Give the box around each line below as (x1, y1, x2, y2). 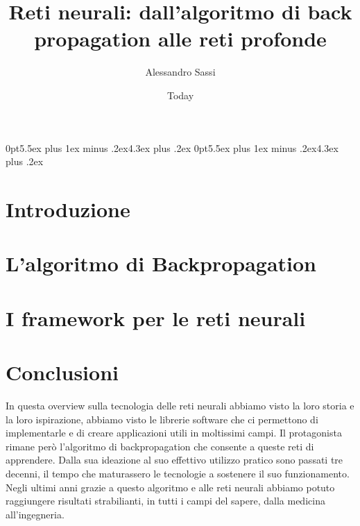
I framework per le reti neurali (6, 303, 306, 332)
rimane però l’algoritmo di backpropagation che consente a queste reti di (6, 439, 314, 453)
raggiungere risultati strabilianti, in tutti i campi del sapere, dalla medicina (6, 493, 325, 508)
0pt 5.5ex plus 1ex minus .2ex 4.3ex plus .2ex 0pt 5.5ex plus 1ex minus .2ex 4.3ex (6, 140, 338, 155)
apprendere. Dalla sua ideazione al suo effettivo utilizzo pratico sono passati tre (6, 452, 343, 467)
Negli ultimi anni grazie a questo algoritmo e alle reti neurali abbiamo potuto (6, 480, 335, 494)
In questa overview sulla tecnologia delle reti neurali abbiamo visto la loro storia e (6, 398, 354, 412)
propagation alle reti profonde (34, 24, 327, 53)
